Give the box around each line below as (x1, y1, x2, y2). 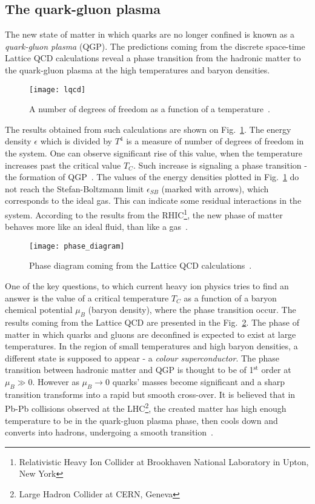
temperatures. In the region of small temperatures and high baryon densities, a (5, 340, 298, 352)
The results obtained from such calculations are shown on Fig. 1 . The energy (5, 123, 291, 135)
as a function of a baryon (184, 291, 277, 304)
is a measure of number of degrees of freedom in (126, 135, 304, 147)
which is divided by (40, 135, 112, 147)
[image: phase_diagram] (29, 241, 125, 250)
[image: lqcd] (29, 85, 86, 94)
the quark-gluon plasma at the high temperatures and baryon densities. (5, 63, 270, 76)
